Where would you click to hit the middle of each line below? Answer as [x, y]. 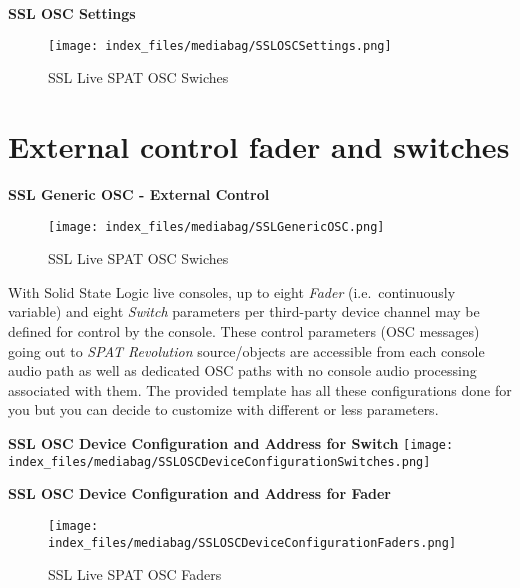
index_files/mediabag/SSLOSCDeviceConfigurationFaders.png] [252, 542]
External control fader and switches [259, 146]
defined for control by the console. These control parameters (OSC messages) [244, 331]
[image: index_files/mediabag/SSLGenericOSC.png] [216, 226]
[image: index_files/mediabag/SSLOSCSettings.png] [220, 45]
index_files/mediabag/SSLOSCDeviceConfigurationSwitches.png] [219, 461]
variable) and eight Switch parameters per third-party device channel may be [244, 311]
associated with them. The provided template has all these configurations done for [260, 389]
